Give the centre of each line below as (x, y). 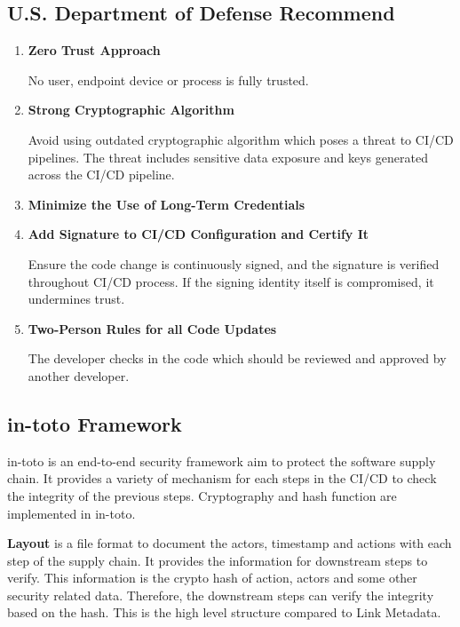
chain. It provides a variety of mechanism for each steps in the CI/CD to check (222, 478)
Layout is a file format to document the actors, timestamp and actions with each (230, 543)
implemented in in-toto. (71, 513)
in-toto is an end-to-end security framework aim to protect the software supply (222, 460)
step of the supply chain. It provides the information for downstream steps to (218, 560)
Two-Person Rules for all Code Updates (152, 328)
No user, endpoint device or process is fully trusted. (168, 79)
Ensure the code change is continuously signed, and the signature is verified (234, 263)
